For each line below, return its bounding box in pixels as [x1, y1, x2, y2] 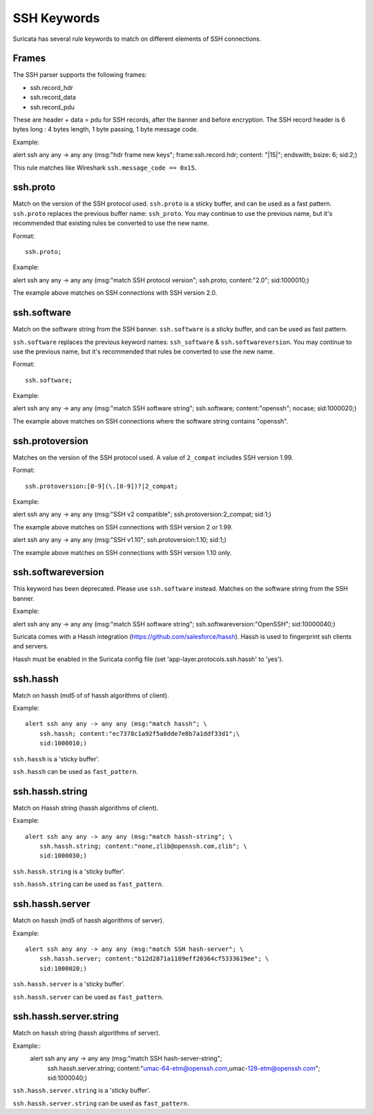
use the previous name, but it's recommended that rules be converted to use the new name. [12, 347, 275, 356]
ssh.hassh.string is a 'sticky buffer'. [12, 867, 126, 876]
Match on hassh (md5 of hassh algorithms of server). [12, 916, 164, 925]
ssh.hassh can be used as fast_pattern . [12, 768, 138, 775]
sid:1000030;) [39, 852, 88, 860]
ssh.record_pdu [30, 102, 75, 111]
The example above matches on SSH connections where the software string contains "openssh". [12, 417, 289, 425]
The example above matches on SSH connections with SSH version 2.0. [12, 289, 218, 297]
